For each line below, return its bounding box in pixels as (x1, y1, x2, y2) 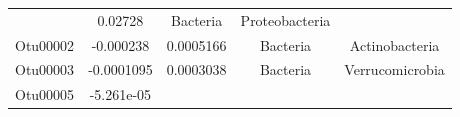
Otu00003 (15, 59, 75, 80)
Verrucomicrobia (344, 59, 445, 80)
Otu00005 (15, 84, 75, 105)
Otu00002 (15, 34, 75, 55)
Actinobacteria (349, 34, 440, 55)
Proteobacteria (240, 9, 331, 30)
